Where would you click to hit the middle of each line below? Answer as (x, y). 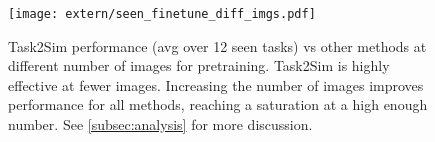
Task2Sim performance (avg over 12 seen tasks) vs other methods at (217, 45)
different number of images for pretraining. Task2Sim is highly (199, 65)
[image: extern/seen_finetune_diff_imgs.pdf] (162, 14)
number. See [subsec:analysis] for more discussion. (160, 124)
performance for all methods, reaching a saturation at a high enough (218, 104)
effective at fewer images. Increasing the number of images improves (216, 84)
